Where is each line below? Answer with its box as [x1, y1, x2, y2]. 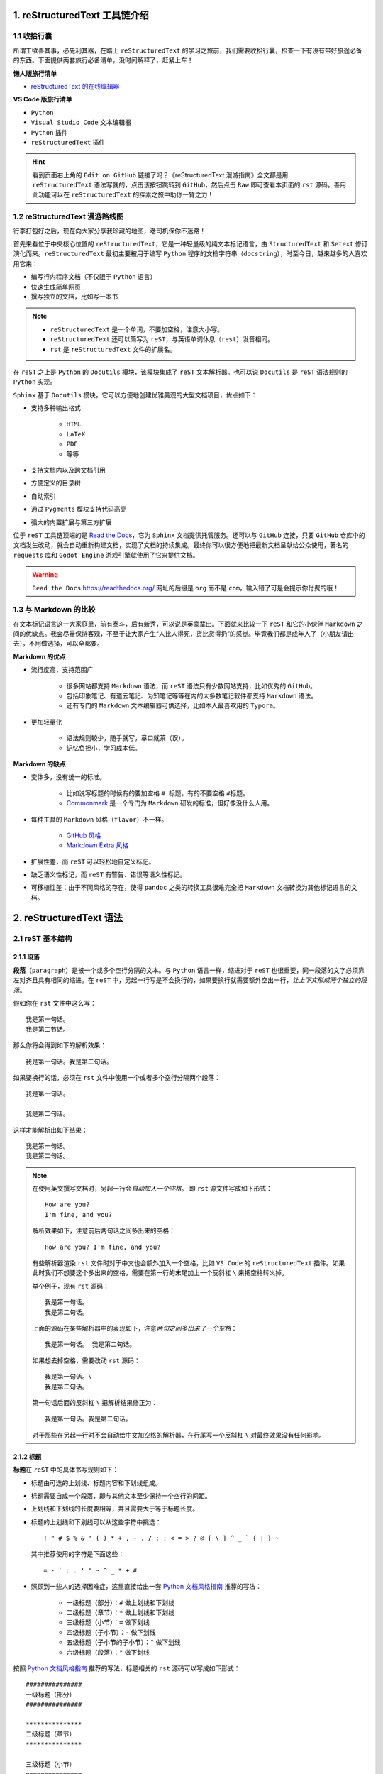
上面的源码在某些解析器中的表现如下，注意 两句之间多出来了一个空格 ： [32, 1324, 238, 1332]
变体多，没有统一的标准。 [30, 773, 106, 781]
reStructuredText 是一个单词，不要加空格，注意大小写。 [50, 325, 223, 334]
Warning [32, 571, 58, 579]
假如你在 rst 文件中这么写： [13, 999, 97, 1008]
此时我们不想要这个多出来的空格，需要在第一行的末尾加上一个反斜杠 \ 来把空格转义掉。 [32, 1269, 289, 1277]
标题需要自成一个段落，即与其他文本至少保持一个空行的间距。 [30, 1491, 211, 1500]
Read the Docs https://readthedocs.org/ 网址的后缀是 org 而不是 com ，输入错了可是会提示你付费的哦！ [32, 583, 340, 592]
